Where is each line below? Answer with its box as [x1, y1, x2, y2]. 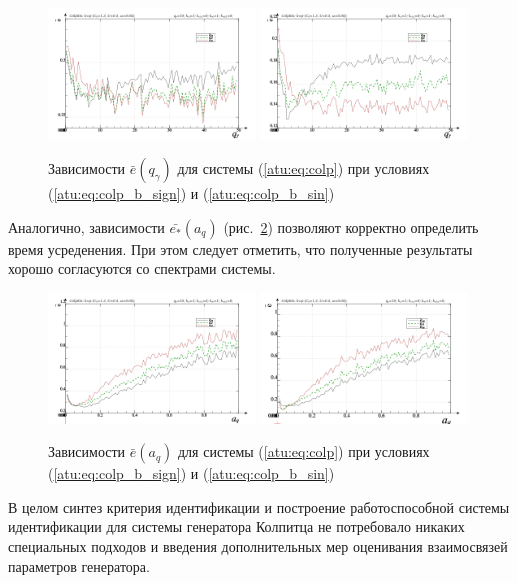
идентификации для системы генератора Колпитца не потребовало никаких [8, 516, 465, 537]
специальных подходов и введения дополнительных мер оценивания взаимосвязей [8, 536, 508, 557]
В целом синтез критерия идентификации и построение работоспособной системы [8, 496, 510, 517]
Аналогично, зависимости [8, 216, 165, 237]
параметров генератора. [8, 555, 150, 576]
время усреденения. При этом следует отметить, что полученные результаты [8, 238, 473, 259]
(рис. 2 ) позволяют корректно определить [223, 216, 479, 237]
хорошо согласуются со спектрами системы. [8, 258, 276, 279]
